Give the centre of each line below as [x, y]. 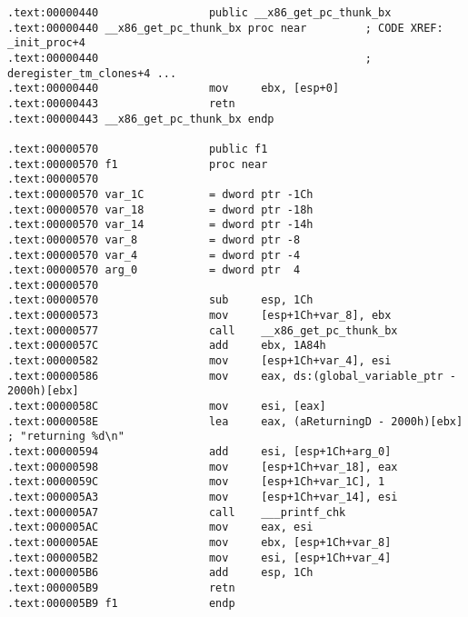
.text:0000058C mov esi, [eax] [167, 407]
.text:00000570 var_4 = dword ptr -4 [154, 255]
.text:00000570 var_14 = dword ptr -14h [160, 225]
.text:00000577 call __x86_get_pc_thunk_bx [203, 330]
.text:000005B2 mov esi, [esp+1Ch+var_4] [199, 557]
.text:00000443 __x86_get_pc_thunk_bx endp [141, 119]
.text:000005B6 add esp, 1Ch [160, 573]
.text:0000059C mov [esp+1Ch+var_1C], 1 [196, 482]
